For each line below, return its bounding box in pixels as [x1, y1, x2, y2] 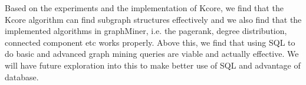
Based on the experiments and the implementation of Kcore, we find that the [5, 2, 284, 13]
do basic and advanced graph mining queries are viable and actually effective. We [5, 47, 299, 60]
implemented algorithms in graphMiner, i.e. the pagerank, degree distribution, [5, 25, 287, 37]
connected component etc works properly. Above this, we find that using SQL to [5, 36, 295, 48]
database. [5, 70, 39, 83]
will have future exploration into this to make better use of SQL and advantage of [5, 59, 301, 71]
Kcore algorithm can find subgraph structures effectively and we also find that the [5, 13, 302, 25]
